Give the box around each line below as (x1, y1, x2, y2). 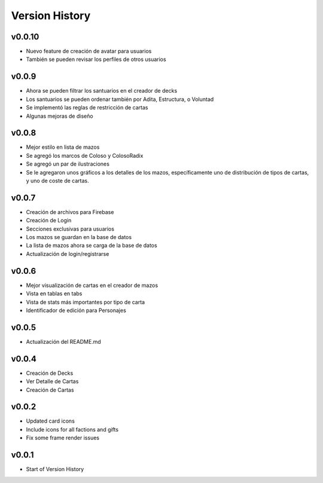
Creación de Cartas (26, 386, 74, 393)
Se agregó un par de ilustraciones (26, 160, 110, 167)
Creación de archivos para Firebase (26, 208, 114, 215)
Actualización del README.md (26, 338, 101, 345)
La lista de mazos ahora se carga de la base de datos (26, 242, 158, 249)
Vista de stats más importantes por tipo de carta (26, 298, 145, 305)
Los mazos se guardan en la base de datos (26, 234, 132, 241)
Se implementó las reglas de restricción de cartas (26, 104, 148, 111)
